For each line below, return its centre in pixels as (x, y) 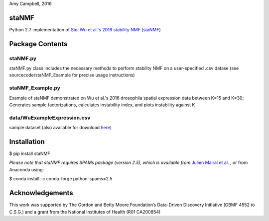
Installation (27, 142)
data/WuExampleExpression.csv (50, 118)
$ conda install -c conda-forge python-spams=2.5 (61, 179)
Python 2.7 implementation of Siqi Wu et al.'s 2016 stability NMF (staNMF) (85, 29)
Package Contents (38, 44)
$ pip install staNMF (30, 153)
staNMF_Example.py (35, 88)
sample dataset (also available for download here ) (61, 128)
